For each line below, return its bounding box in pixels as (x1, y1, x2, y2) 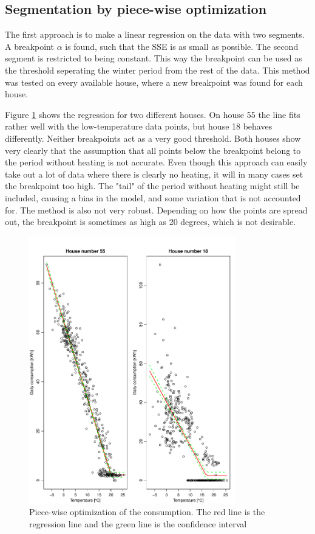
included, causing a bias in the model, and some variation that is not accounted (5, 191, 301, 204)
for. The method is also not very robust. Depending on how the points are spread (5, 203, 308, 216)
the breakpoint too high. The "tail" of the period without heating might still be (5, 179, 300, 192)
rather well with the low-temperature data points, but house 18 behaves (5, 120, 273, 133)
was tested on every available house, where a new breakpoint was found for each (5, 75, 303, 88)
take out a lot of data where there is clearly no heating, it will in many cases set (5, 167, 303, 180)
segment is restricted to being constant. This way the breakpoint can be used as (5, 52, 302, 64)
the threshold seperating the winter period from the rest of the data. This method (5, 63, 310, 76)
